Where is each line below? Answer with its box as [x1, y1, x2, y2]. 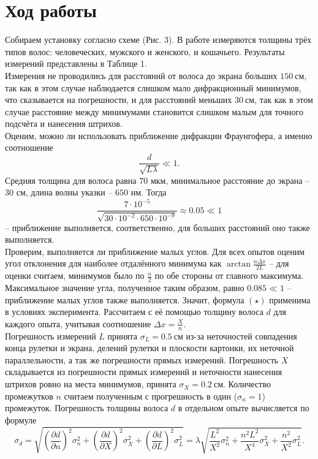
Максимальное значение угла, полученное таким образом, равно [5, 281, 244, 294]
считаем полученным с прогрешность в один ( [64, 389, 238, 402]
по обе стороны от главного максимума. [154, 269, 304, 282]
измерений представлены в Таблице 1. [5, 57, 147, 70]
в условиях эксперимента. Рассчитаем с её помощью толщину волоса [5, 305, 263, 318]
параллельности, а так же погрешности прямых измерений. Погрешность [5, 353, 278, 366]
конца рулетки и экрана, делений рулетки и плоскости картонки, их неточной [5, 341, 294, 354]
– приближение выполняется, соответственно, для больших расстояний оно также [5, 221, 310, 233]
